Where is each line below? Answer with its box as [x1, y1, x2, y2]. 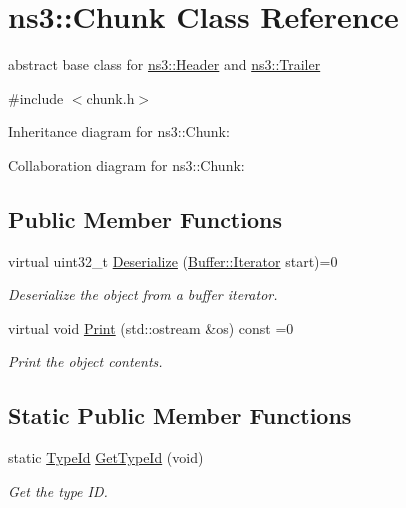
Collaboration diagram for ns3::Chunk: [8, 154, 245, 175]
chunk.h [86, 87, 135, 108]
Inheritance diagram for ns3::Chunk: [8, 121, 230, 142]
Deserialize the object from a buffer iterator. [8, 284, 278, 305]
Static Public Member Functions [8, 400, 352, 431]
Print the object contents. [8, 351, 163, 372]
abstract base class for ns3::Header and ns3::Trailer [8, 54, 321, 75]
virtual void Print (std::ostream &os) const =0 [8, 317, 294, 338]
